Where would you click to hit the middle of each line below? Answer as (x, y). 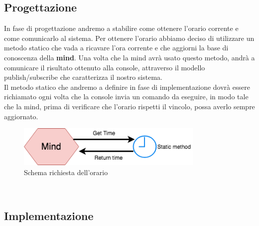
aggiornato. (21, 116)
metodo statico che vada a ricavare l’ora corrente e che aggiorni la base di (116, 48)
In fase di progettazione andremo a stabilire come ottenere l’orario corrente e (121, 28)
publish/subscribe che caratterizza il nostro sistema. (83, 77)
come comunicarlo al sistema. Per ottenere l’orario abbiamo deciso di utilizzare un (129, 38)
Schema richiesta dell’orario (66, 172)
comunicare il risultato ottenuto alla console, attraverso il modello (105, 67)
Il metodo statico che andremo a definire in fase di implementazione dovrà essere (127, 87)
